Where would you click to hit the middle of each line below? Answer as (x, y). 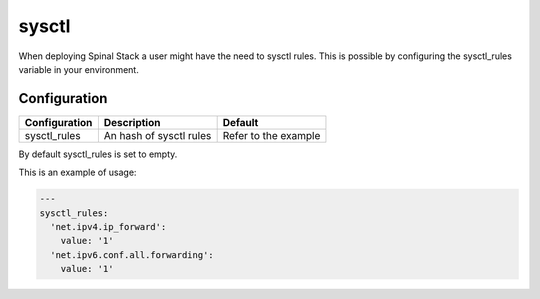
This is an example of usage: (77, 172)
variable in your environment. (78, 69)
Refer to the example (271, 135)
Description (132, 122)
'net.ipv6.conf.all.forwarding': (132, 254)
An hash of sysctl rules (157, 135)
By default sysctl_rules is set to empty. (98, 154)
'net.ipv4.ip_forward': (108, 226)
